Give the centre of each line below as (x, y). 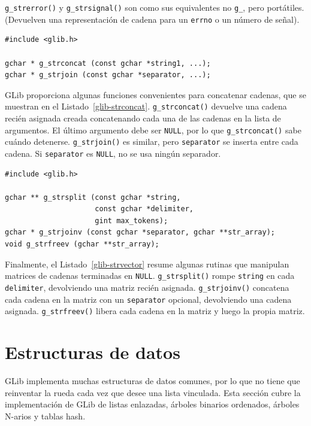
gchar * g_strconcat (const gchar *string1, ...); (108, 63)
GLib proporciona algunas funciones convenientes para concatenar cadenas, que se (155, 94)
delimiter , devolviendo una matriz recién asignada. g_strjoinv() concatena (147, 287)
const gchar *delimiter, (144, 209)
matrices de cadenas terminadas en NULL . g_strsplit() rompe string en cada (150, 276)
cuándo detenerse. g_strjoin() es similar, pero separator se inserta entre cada (152, 142)
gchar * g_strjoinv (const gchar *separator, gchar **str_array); (140, 232)
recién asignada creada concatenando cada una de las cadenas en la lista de (143, 118)
